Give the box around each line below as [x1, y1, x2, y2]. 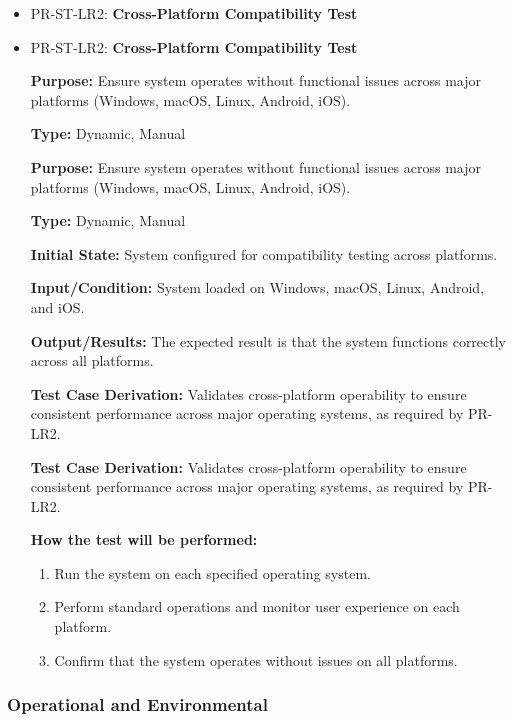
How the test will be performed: [30, 529, 258, 550]
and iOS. [30, 296, 85, 317]
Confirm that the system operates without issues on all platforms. [54, 649, 458, 670]
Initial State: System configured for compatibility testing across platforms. [30, 243, 498, 264]
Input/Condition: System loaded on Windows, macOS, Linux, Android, [30, 277, 485, 298]
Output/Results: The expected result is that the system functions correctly [30, 330, 507, 351]
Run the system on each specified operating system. [54, 562, 371, 583]
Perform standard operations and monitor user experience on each [54, 596, 460, 617]
